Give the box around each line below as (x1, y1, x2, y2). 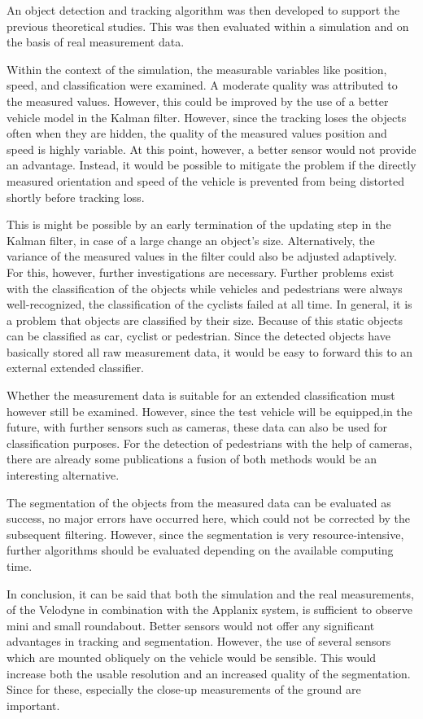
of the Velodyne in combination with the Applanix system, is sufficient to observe (7, 601, 412, 618)
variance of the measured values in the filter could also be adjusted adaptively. (7, 248, 397, 265)
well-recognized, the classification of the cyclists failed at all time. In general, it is (7, 296, 412, 313)
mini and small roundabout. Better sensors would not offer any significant (7, 616, 375, 634)
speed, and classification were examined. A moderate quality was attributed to (7, 77, 398, 94)
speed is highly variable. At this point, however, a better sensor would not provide (7, 140, 416, 157)
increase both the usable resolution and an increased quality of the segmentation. (7, 664, 411, 682)
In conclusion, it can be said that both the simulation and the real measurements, (7, 585, 414, 602)
